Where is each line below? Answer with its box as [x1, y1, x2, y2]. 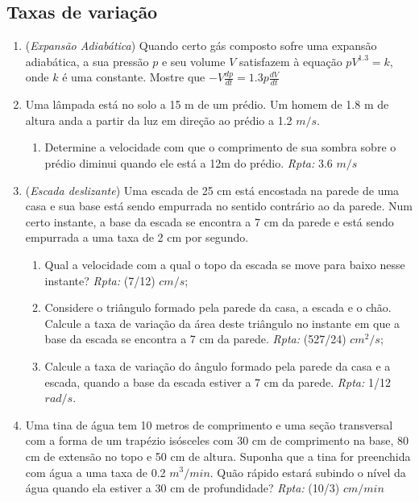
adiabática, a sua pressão [25, 52, 149, 69]
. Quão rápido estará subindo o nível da [209, 463, 406, 480]
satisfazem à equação [239, 52, 342, 69]
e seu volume [161, 52, 226, 69]
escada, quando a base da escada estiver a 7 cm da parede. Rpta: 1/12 [44, 373, 391, 390]
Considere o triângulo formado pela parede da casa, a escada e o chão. [44, 299, 392, 316]
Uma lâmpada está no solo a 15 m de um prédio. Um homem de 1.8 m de [25, 96, 389, 113]
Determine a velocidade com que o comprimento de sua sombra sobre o [44, 139, 396, 156]
